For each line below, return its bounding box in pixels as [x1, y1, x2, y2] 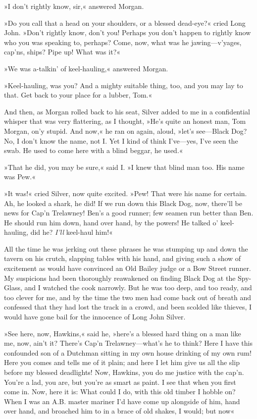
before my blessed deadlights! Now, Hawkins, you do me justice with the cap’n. [4, 367, 244, 377]
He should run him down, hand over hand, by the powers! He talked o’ [4, 217, 218, 227]
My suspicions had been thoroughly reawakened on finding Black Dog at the [4, 272, 236, 283]
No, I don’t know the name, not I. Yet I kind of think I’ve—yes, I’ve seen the [4, 135, 238, 146]
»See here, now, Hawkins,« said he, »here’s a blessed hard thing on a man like [4, 328, 241, 338]
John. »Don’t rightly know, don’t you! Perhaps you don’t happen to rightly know [4, 27, 251, 38]
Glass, [4, 282, 22, 293]
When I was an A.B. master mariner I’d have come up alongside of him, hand [4, 396, 240, 406]
